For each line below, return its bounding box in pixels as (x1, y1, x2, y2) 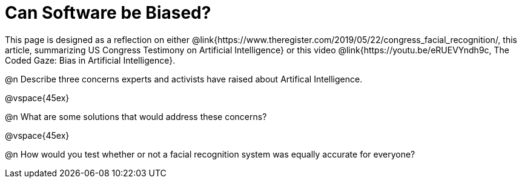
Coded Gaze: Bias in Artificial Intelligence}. (5, 55, 176, 65)
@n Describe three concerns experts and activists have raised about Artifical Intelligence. (5, 73, 363, 84)
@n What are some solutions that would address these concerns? (5, 111, 267, 122)
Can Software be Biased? (5, 2, 211, 23)
